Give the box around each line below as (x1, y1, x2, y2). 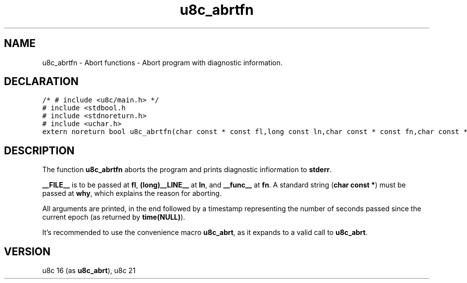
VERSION (4, 245, 51, 258)
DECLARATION (4, 75, 79, 88)
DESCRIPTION (4, 144, 75, 157)
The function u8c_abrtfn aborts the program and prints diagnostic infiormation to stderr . (42, 165, 332, 174)
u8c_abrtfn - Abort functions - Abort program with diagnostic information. (42, 58, 283, 67)
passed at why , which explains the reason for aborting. (42, 189, 222, 198)
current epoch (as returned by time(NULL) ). (42, 213, 186, 222)
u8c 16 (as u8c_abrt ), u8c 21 (42, 266, 136, 275)
